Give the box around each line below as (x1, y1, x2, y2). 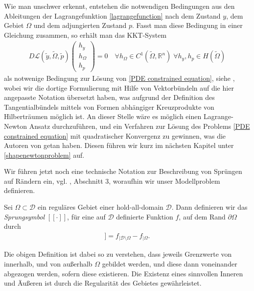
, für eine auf (67, 211, 106, 221)
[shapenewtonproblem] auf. (4, 149, 85, 160)
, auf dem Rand (179, 211, 226, 221)
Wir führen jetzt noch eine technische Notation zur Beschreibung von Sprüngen (4, 166, 242, 176)
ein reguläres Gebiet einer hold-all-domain (37, 202, 163, 212)
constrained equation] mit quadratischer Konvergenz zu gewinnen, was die (4, 130, 226, 141)
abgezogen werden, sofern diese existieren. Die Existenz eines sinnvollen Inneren (4, 268, 243, 278)
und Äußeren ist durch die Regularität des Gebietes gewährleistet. (4, 278, 202, 288)
